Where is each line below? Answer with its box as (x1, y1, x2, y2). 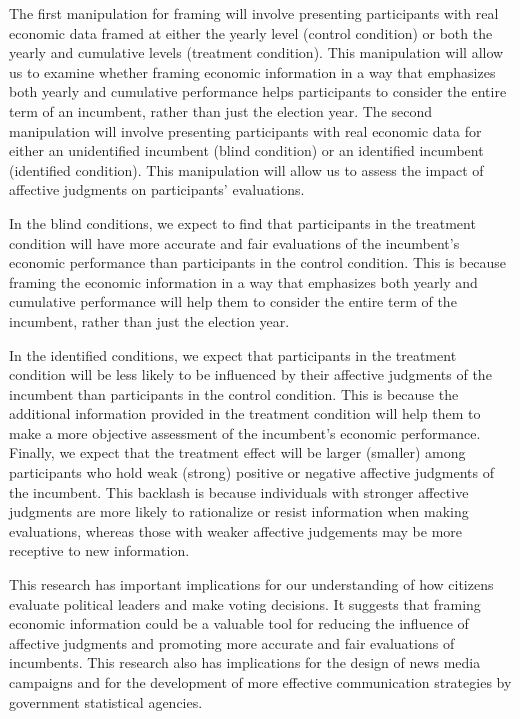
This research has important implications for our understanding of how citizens (9, 574, 494, 595)
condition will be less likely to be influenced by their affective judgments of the (9, 364, 492, 385)
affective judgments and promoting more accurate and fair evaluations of (9, 632, 455, 653)
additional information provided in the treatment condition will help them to (9, 403, 481, 424)
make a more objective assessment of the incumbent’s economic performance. (9, 422, 481, 443)
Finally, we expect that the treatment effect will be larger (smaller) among (9, 442, 466, 463)
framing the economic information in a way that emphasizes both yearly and (9, 271, 478, 292)
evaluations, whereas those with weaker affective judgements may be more (9, 520, 463, 541)
